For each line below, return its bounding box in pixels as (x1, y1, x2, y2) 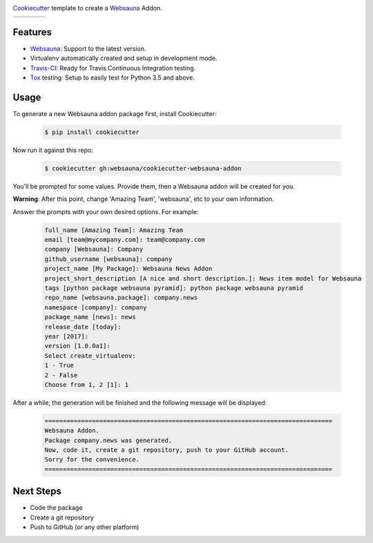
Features (12, 26, 52, 38)
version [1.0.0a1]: (44, 342, 111, 350)
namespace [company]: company (44, 303, 147, 311)
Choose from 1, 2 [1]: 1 (44, 381, 129, 388)
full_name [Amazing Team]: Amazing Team (44, 226, 183, 234)
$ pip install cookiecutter (44, 128, 140, 136)
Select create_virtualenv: (44, 352, 136, 359)
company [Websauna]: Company (44, 245, 144, 254)
